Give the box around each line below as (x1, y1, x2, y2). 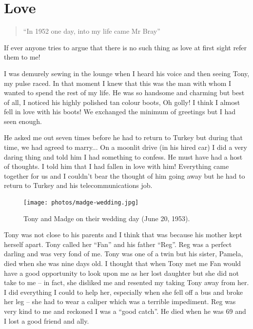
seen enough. (4, 116, 42, 126)
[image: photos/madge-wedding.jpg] (23, 199, 139, 206)
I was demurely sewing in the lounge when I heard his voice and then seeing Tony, (4, 68, 250, 78)
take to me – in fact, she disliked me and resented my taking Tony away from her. (4, 277, 249, 288)
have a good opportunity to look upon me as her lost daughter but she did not (4, 267, 239, 278)
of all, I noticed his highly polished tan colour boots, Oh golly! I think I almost (4, 97, 240, 107)
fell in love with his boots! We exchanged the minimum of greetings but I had (4, 106, 236, 117)
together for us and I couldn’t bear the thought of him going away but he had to (4, 170, 245, 181)
